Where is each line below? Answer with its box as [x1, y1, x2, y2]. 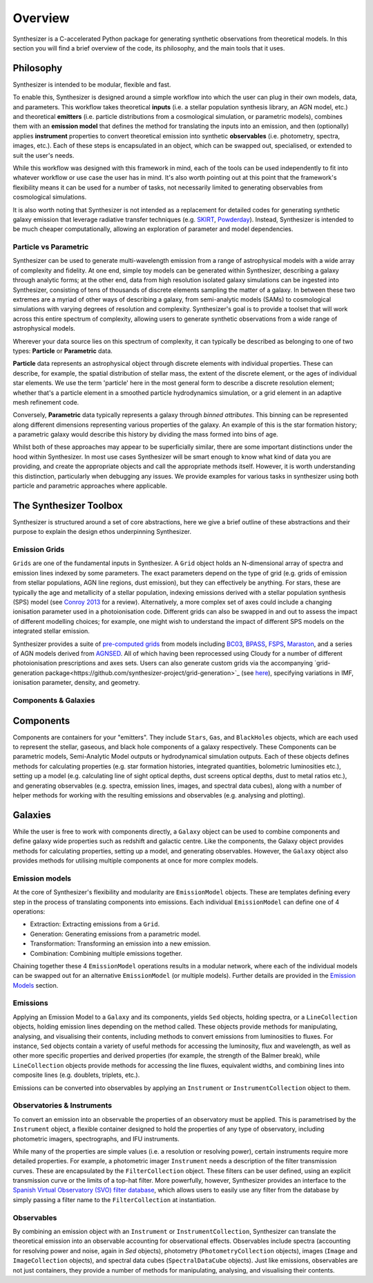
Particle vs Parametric [12, 242, 89, 252]
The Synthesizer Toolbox [12, 499, 124, 511]
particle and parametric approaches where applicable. [12, 481, 167, 490]
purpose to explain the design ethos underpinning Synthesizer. [12, 528, 191, 536]
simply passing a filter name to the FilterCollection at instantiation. [12, 1195, 216, 1203]
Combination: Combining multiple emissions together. [30, 949, 183, 957]
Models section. [12, 981, 59, 989]
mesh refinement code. [12, 398, 79, 406]
